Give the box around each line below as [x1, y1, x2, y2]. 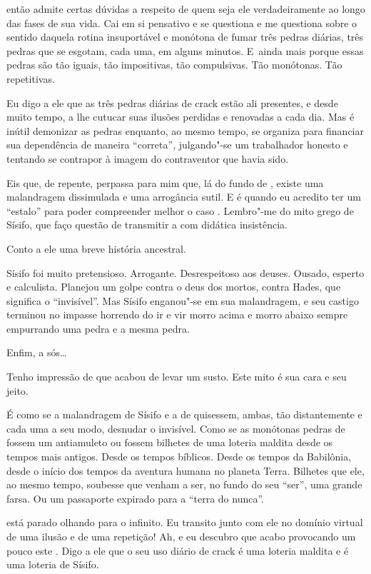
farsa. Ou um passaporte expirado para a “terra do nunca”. [6, 490, 264, 505]
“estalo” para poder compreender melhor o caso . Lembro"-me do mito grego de [6, 203, 354, 218]
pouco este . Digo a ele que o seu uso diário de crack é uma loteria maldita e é [6, 543, 349, 558]
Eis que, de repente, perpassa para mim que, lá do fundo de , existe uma [6, 175, 324, 190]
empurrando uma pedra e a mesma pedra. [6, 321, 190, 336]
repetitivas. [6, 71, 55, 86]
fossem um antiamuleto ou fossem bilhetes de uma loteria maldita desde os [6, 435, 333, 450]
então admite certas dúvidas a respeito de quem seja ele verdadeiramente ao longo [6, 1, 365, 16]
